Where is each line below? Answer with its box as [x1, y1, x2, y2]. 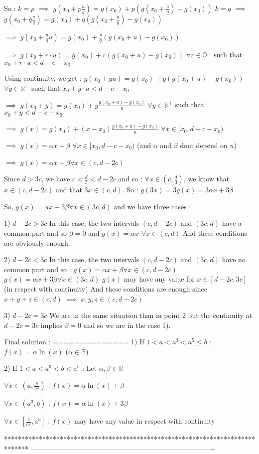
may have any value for [124, 274, 195, 284]
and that [56, 184, 82, 195]
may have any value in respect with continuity [74, 416, 215, 426]
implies [40, 319, 62, 330]
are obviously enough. [4, 237, 70, 248]
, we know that [183, 173, 230, 184]
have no [222, 254, 246, 265]
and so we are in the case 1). [83, 319, 171, 330]
